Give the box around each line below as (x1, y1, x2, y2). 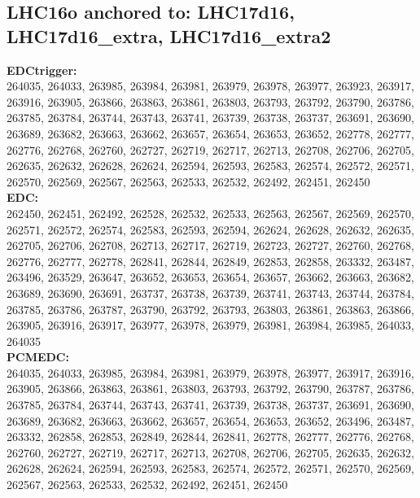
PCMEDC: (7, 348, 69, 365)
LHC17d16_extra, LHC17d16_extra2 (7, 23, 331, 48)
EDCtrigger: (7, 61, 77, 78)
